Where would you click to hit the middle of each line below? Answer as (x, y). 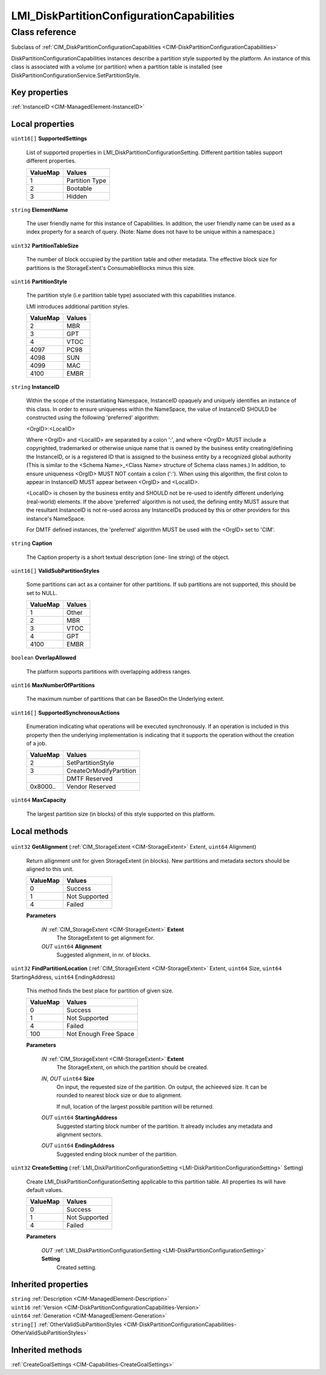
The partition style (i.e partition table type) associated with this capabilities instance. (131, 295)
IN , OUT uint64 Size (68, 1078)
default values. (45, 1190)
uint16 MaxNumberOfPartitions (53, 685)
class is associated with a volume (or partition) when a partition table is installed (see (117, 67)
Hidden (77, 196)
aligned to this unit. (50, 869)
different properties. (51, 161)
